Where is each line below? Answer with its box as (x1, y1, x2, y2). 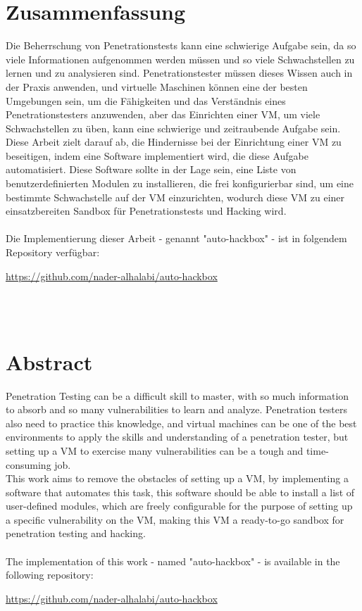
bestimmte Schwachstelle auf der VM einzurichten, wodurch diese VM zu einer (6, 189, 345, 204)
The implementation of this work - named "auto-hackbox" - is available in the (6, 553, 340, 568)
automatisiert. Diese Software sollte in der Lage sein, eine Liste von (6, 162, 297, 177)
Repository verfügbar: (6, 245, 100, 260)
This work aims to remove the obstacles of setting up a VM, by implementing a (6, 471, 349, 486)
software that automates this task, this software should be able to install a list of (6, 484, 355, 499)
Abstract (6, 347, 93, 376)
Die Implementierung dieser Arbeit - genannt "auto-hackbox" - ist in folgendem (6, 231, 347, 246)
